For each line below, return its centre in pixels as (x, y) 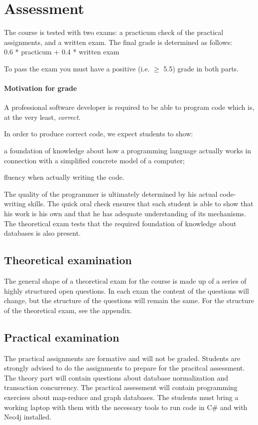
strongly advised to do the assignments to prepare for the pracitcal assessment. (125, 368)
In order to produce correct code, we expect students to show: (99, 134)
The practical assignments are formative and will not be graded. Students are (122, 358)
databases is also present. (43, 233)
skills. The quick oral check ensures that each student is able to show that (141, 204)
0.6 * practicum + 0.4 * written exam (62, 52)
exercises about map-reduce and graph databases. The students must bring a (121, 397)
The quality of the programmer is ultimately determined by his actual (111, 194)
